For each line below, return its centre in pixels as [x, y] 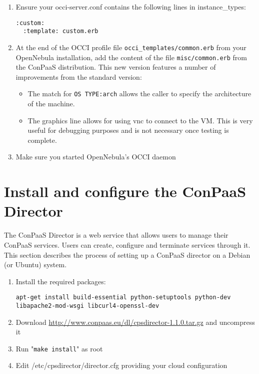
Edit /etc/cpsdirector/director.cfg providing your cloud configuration [121, 365]
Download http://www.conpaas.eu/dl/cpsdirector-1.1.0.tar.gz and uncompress [135, 322]
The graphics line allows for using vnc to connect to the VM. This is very [140, 120]
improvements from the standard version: [79, 76]
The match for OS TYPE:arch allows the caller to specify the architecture [139, 93]
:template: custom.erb [61, 31]
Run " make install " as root [59, 348]
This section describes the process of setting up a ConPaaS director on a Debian [127, 254]
